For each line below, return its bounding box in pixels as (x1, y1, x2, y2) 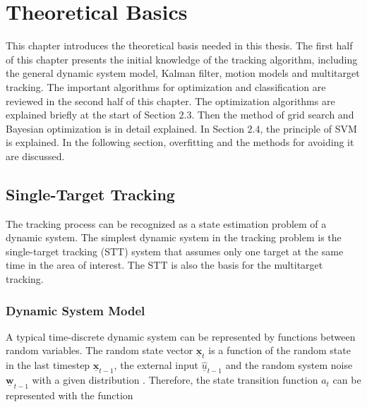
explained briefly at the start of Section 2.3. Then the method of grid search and (6, 107, 354, 122)
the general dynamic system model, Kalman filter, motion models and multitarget (6, 66, 360, 80)
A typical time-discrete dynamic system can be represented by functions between (6, 329, 356, 344)
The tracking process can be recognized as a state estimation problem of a (6, 216, 327, 231)
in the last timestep (6, 358, 90, 372)
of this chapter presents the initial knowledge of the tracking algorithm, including (6, 51, 358, 66)
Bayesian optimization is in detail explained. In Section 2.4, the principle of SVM (6, 121, 357, 135)
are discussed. (6, 148, 65, 163)
